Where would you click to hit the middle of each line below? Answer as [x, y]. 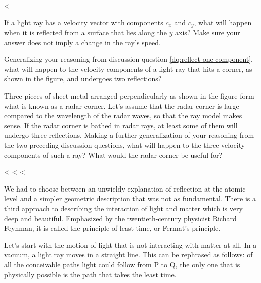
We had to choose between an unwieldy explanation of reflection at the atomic [125, 188]
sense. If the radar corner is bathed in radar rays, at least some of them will [121, 125]
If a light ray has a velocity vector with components [84, 22]
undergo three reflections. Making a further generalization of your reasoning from [129, 135]
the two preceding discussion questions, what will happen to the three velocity [125, 145]
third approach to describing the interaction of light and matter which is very [123, 208]
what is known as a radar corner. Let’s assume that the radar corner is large [122, 105]
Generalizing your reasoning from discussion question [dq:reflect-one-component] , [129, 59]
